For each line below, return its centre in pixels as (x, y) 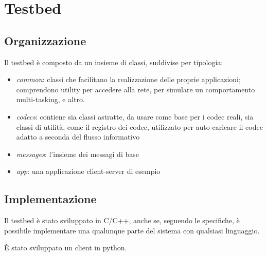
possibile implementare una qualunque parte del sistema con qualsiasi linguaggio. (132, 230)
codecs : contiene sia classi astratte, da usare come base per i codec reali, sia (135, 116)
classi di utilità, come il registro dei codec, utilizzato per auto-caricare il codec (139, 126)
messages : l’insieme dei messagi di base (77, 154)
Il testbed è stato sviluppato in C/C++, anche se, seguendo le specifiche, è (122, 220)
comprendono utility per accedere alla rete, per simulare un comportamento (136, 89)
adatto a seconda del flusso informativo (78, 137)
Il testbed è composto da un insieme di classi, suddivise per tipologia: (114, 62)
